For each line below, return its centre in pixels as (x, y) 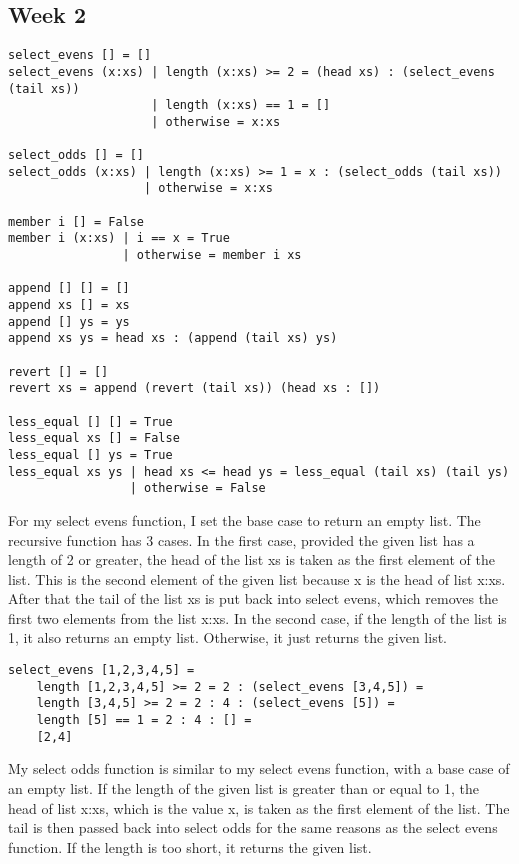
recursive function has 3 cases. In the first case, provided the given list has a (241, 539)
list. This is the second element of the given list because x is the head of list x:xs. (257, 578)
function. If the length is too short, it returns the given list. (190, 846)
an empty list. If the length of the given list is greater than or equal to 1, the (243, 787)
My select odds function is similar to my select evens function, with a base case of (259, 768)
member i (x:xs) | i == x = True (119, 238)
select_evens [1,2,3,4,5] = (101, 670)
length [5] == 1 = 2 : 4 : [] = (144, 720)
